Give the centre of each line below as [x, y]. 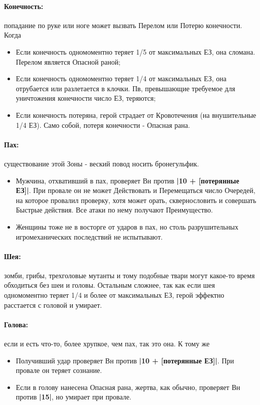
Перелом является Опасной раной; [68, 61]
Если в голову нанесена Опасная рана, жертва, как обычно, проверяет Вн [128, 387]
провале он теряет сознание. [59, 370]
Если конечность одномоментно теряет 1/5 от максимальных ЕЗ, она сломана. [136, 51]
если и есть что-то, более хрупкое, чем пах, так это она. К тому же [107, 344]
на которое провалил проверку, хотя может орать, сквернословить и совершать [136, 200]
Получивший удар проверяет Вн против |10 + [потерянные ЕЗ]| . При [125, 360]
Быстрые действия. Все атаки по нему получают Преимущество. [114, 210]
